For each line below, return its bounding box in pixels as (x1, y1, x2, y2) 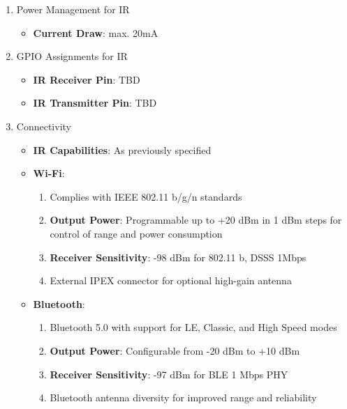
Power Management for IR (16, 2, 130, 16)
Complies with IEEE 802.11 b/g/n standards (50, 189, 242, 203)
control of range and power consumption (50, 226, 223, 240)
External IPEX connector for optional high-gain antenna (50, 273, 292, 288)
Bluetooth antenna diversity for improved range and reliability (50, 390, 317, 405)
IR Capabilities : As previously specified (33, 142, 212, 157)
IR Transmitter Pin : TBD (33, 95, 157, 110)
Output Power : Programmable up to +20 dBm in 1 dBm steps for (50, 213, 342, 227)
